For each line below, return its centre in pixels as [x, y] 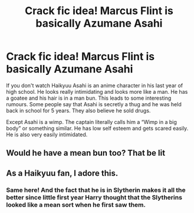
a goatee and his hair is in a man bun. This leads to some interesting [89, 98]
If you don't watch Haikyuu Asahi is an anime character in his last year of [95, 85]
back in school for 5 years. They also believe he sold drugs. [78, 110]
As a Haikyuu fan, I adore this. [62, 173]
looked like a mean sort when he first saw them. [76, 205]
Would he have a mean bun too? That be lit [86, 153]
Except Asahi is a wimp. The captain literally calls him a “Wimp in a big [91, 122]
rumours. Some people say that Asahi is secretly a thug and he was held [94, 104]
